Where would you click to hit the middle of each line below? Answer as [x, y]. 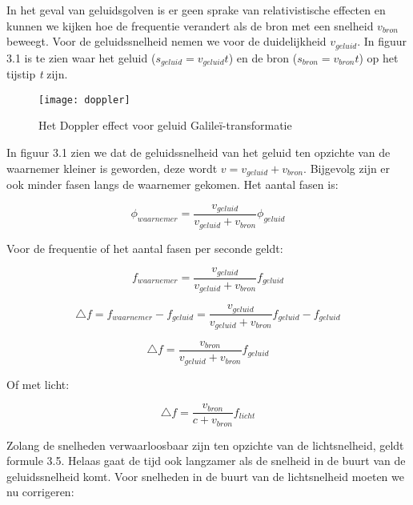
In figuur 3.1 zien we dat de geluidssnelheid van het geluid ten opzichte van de [198, 152]
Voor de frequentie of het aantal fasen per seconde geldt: [145, 248]
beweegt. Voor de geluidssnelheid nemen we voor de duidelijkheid [166, 41]
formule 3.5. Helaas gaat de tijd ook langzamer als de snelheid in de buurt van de [206, 461]
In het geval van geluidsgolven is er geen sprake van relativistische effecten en [196, 10]
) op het [379, 57]
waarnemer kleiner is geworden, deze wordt [112, 168]
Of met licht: [38, 384]
